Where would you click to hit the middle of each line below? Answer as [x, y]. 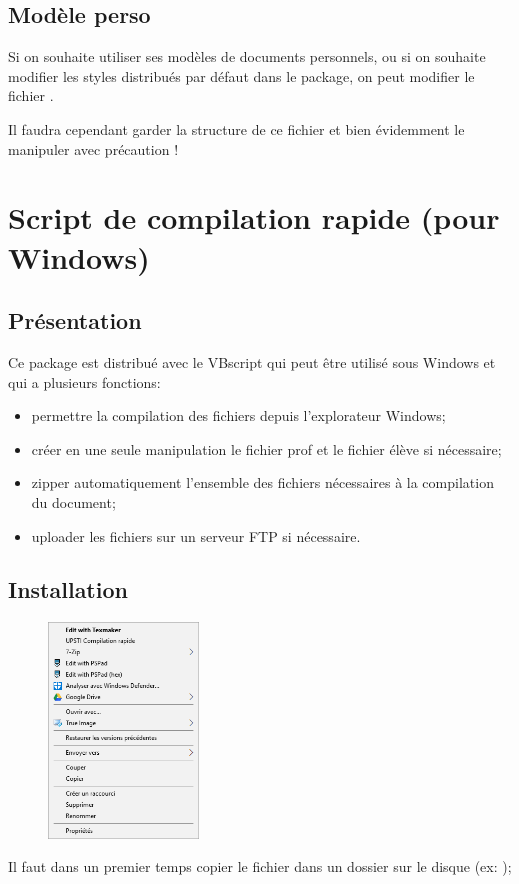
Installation [68, 589]
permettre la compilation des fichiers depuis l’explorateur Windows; [238, 415]
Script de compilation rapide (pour [254, 217]
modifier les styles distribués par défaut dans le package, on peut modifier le [241, 75]
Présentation [75, 320]
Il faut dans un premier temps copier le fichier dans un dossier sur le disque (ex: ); [260, 866]
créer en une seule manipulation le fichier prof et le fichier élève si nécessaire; [266, 448]
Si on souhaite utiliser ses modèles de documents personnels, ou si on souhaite [247, 56]
